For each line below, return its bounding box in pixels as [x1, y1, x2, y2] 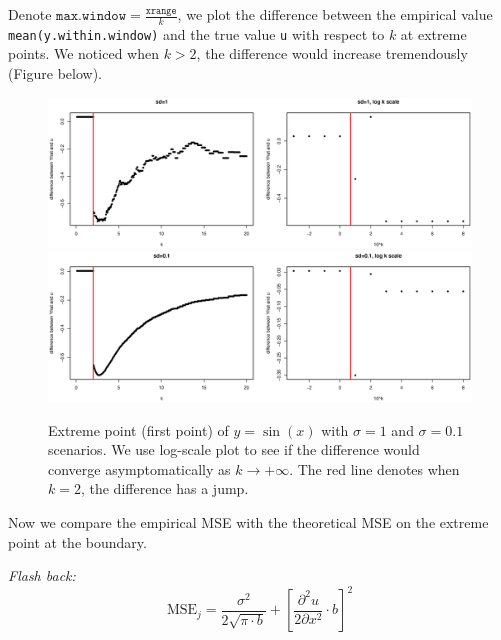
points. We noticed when [8, 43, 159, 64]
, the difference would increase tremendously [196, 43, 468, 64]
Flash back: [8, 565, 76, 586]
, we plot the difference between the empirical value [177, 4, 493, 24]
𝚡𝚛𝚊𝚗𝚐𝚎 [145, 5, 177, 16]
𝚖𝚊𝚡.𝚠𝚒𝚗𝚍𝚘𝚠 [56, 9, 127, 23]
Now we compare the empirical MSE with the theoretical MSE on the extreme [8, 512, 489, 533]
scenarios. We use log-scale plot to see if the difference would [48, 439, 420, 460]
